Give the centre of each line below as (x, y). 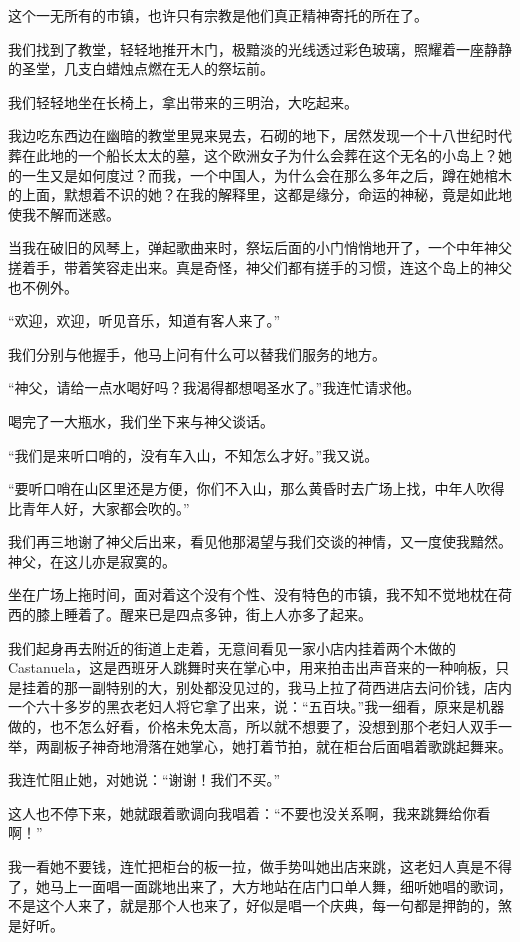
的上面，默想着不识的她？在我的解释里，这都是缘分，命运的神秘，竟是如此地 (260, 194)
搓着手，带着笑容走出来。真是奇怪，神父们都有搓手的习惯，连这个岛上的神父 (260, 266)
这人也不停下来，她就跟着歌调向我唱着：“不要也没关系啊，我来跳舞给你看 (249, 812)
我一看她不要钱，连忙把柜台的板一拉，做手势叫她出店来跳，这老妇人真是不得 (260, 866)
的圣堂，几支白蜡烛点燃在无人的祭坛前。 (141, 68)
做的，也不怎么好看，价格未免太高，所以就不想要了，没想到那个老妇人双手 (253, 726)
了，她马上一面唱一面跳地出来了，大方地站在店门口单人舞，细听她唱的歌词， (260, 885)
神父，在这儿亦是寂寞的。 (92, 560)
